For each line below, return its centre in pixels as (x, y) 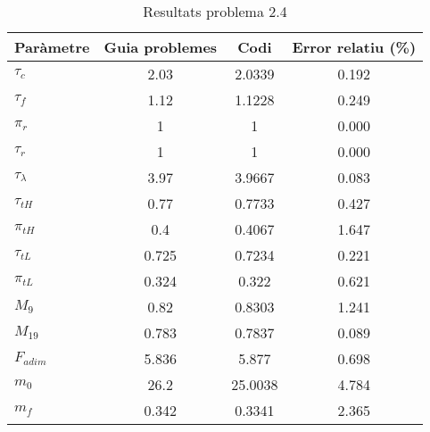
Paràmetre (52, 47)
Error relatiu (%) (354, 47)
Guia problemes (161, 47)
